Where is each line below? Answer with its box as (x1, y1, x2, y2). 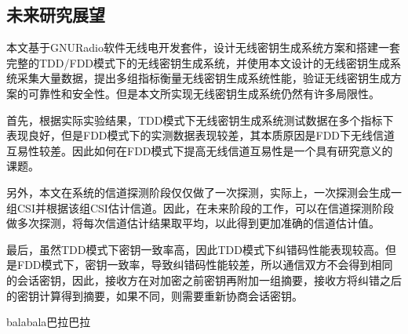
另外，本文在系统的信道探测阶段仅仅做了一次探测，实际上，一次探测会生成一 (6, 183, 402, 200)
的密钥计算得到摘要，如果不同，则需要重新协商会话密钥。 (6, 287, 303, 303)
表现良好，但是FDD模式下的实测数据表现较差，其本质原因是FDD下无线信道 (6, 127, 395, 143)
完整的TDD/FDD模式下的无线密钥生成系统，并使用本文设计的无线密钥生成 (6, 54, 391, 71)
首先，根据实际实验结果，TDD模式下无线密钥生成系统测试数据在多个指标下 (6, 111, 394, 128)
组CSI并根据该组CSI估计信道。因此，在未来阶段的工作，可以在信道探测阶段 (6, 199, 394, 216)
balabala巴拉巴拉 (6, 314, 91, 330)
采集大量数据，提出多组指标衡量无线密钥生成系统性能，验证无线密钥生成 (16, 70, 391, 86)
